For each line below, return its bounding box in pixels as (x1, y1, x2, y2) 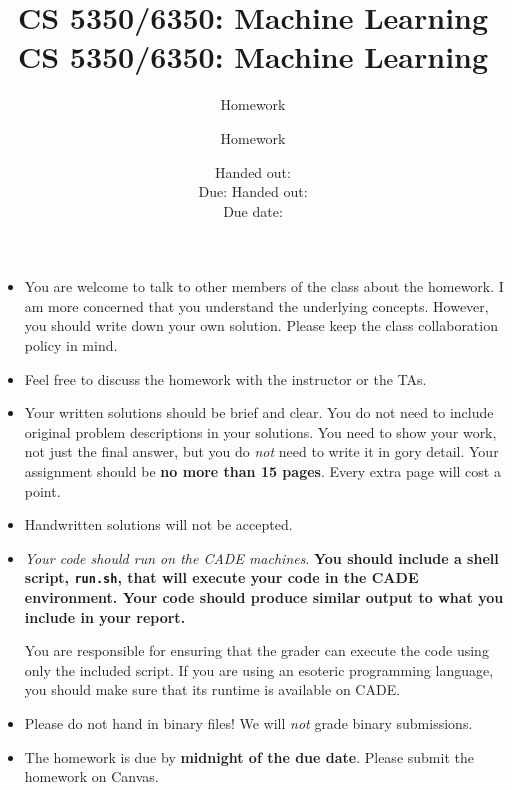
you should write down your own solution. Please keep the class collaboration (24, 315, 498, 336)
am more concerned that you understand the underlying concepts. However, (24, 295, 489, 316)
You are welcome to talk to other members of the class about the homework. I (24, 276, 504, 297)
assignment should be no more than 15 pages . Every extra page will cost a (24, 461, 501, 482)
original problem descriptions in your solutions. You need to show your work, (24, 421, 497, 442)
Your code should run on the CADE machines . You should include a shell (24, 547, 499, 568)
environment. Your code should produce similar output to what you (24, 587, 504, 608)
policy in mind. (24, 335, 118, 356)
